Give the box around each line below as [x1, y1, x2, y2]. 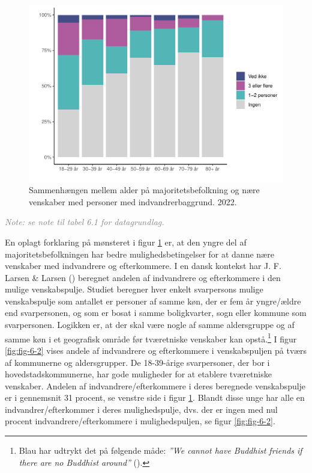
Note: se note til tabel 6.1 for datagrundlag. [5, 215, 164, 228]
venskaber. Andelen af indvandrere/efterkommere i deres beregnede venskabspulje [5, 379, 306, 392]
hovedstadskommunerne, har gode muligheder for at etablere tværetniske [5, 368, 272, 380]
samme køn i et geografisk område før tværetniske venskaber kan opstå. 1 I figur [5, 330, 297, 345]
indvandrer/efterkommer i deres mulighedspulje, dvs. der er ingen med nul [5, 403, 278, 415]
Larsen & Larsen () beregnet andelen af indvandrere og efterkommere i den [5, 271, 281, 283]
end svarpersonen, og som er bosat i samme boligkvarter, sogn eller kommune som [5, 306, 307, 319]
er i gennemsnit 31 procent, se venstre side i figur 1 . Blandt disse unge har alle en [5, 391, 305, 404]
